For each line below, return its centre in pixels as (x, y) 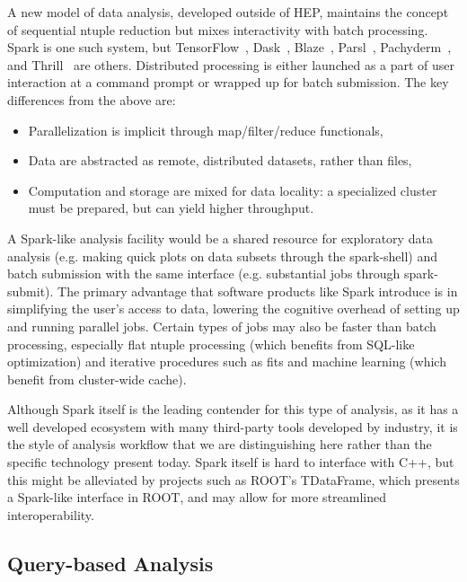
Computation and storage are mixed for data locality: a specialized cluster (233, 190)
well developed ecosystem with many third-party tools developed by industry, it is (233, 426)
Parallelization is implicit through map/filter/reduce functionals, (206, 130)
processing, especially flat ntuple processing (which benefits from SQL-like (211, 344)
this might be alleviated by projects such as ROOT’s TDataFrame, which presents (233, 479)
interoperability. (51, 514)
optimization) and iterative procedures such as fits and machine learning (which (227, 362)
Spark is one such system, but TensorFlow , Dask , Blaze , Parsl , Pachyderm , (229, 47)
